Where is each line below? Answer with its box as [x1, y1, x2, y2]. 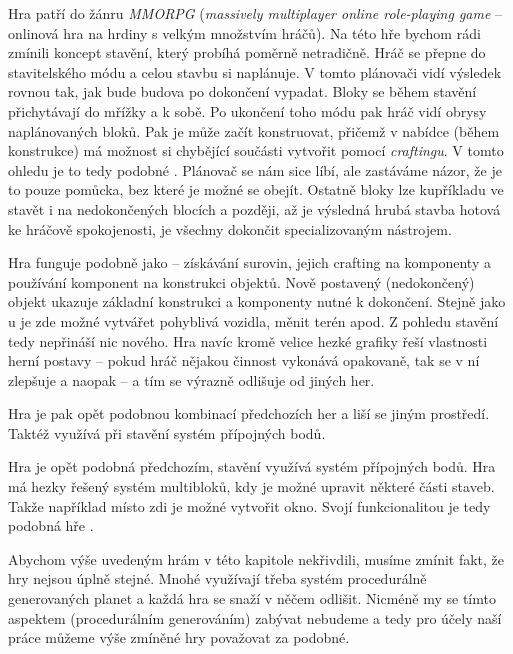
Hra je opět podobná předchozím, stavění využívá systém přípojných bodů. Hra [8, 456, 496, 477]
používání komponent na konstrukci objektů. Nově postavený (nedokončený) [8, 271, 475, 292]
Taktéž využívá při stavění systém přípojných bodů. [8, 422, 326, 443]
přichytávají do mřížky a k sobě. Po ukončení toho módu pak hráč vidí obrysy [8, 100, 487, 121]
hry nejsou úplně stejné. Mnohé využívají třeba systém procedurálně [8, 568, 427, 589]
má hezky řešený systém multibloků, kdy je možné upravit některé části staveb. [8, 476, 495, 497]
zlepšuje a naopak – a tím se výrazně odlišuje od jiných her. [8, 369, 375, 390]
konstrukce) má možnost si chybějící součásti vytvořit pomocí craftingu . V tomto [8, 140, 504, 161]
